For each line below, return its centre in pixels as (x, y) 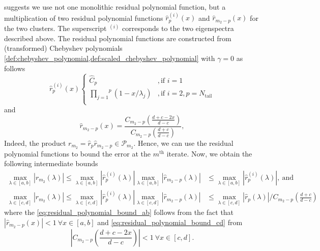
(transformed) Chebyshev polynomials (63, 48)
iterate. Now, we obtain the (209, 153)
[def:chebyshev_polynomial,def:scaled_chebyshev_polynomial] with (110, 58)
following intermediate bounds (51, 163)
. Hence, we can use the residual (183, 143)
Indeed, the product (35, 143)
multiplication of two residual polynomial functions (84, 18)
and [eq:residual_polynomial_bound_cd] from (170, 222)
